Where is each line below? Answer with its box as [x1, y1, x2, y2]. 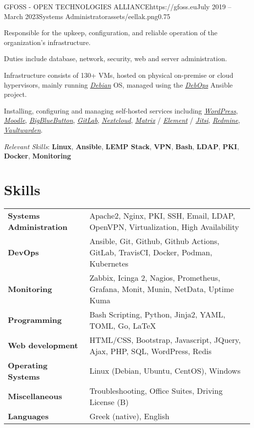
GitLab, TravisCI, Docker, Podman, [89, 246, 212, 258]
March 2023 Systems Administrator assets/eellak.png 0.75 [4, 11, 170, 21]
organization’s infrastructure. [4, 37, 91, 47]
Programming [8, 314, 62, 326]
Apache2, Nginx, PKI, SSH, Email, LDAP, [89, 209, 235, 221]
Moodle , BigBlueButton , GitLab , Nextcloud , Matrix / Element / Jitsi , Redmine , [4, 115, 240, 125]
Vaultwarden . [4, 124, 43, 135]
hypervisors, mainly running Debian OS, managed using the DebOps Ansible [4, 79, 233, 90]
